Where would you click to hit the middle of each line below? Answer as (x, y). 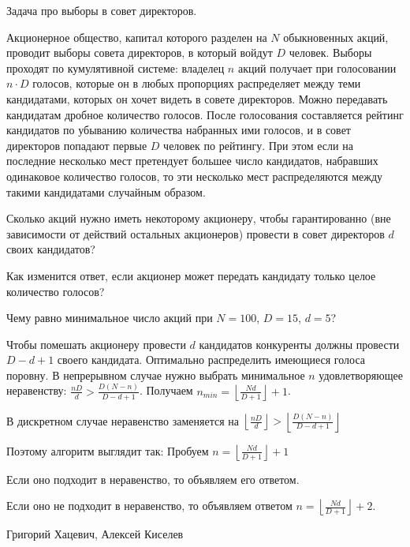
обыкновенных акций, (336, 37)
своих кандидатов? (51, 249)
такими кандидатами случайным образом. (106, 191)
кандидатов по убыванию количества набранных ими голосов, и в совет (179, 130)
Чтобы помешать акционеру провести (96, 344)
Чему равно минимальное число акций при (110, 318)
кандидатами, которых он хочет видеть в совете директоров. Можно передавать (197, 98)
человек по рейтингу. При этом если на (258, 145)
